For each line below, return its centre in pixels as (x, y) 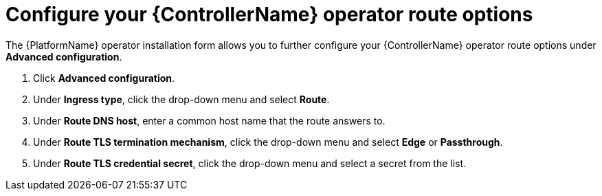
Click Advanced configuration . (104, 78)
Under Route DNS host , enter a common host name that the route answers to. (209, 120)
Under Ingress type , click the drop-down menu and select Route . (181, 99)
